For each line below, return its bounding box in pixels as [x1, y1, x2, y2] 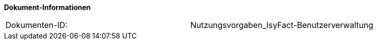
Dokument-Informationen [4, 3, 91, 11]
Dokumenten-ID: [5, 20, 67, 30]
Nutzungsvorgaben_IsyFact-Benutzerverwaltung [190, 20, 373, 30]
